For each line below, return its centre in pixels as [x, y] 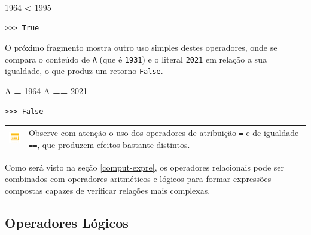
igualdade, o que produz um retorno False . [84, 71]
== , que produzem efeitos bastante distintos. [109, 144]
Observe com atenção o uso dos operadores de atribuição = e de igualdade [164, 133]
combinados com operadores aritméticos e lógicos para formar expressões [138, 179]
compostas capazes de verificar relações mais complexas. [108, 191]
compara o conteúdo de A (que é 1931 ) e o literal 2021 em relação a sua [136, 59]
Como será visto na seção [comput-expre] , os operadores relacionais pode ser [145, 167]
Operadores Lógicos [67, 223]
